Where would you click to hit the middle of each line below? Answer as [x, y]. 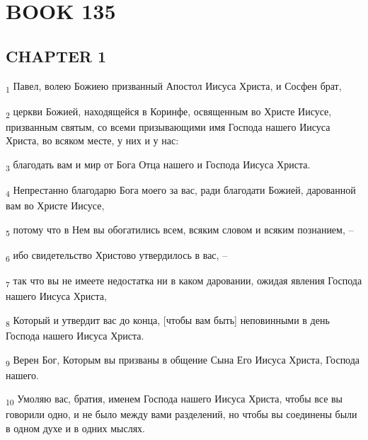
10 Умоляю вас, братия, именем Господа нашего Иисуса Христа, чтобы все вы [174, 400]
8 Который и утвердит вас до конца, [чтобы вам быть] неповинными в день [168, 320]
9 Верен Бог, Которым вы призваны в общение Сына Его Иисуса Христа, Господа [183, 360]
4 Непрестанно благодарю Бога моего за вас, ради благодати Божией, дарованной [181, 191]
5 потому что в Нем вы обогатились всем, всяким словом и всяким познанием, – [180, 230]
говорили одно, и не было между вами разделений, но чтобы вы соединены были [182, 414]
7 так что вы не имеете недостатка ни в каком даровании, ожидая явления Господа [184, 281]
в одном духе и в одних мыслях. [75, 428]
